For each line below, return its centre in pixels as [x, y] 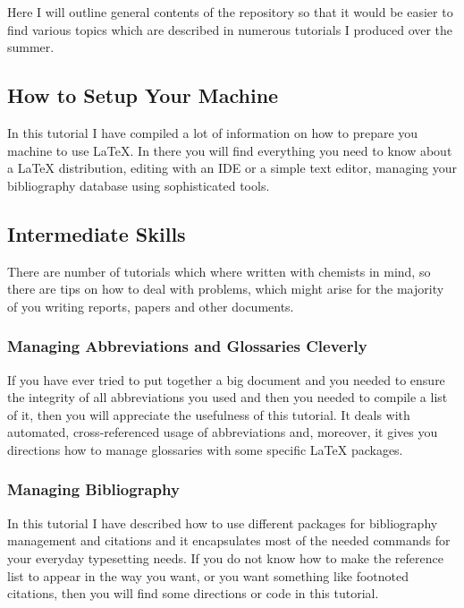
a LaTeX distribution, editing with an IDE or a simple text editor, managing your [232, 168]
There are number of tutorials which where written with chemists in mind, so [219, 271]
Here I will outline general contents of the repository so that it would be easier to [230, 12]
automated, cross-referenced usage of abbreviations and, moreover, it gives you [223, 432]
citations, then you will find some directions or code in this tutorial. [193, 593]
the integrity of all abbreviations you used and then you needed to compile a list [228, 397]
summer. [31, 47]
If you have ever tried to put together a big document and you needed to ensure [226, 379]
